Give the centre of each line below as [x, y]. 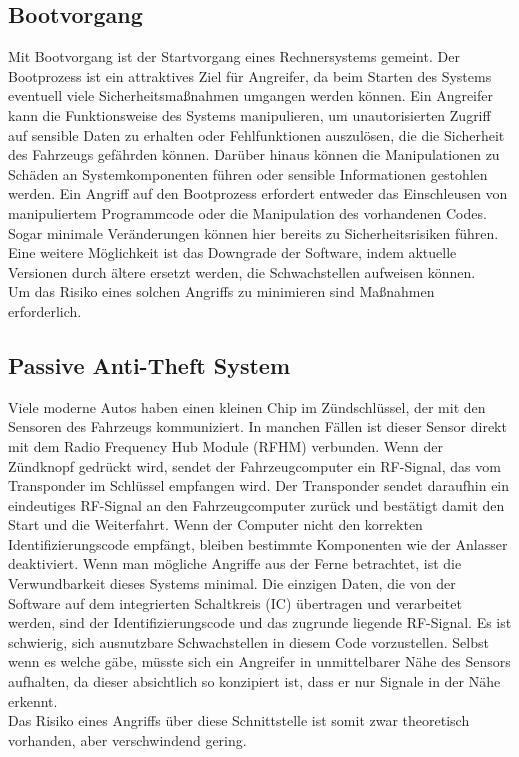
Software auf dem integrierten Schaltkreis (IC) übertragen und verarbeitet [235, 602]
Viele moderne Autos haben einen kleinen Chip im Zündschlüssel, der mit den [247, 406]
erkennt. [33, 700]
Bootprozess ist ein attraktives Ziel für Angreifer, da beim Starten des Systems [250, 75]
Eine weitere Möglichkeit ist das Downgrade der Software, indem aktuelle [232, 252]
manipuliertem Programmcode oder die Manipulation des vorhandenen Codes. [247, 212]
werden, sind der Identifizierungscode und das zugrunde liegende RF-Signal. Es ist [260, 622]
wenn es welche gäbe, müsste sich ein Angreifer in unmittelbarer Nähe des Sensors [259, 661]
